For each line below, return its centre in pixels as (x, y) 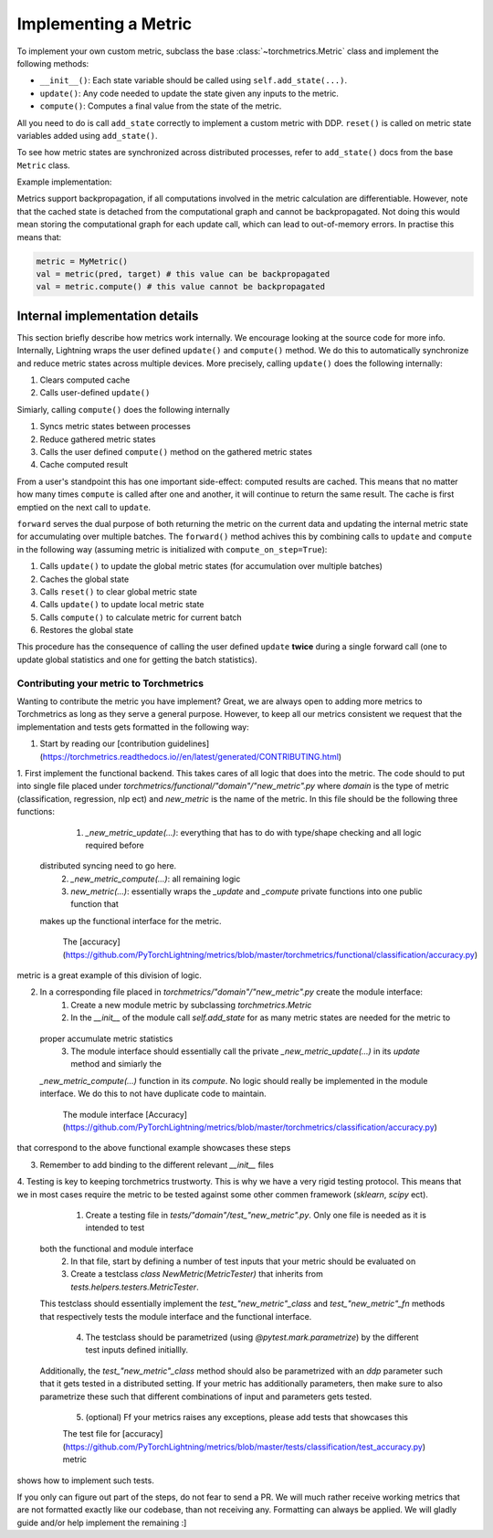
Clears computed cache (85, 380)
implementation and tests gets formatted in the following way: (133, 727)
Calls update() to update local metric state (122, 605)
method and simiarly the (116, 1064)
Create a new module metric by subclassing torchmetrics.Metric (191, 1005)
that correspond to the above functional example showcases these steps (154, 1148)
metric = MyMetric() (82, 261)
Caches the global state (84, 579)
